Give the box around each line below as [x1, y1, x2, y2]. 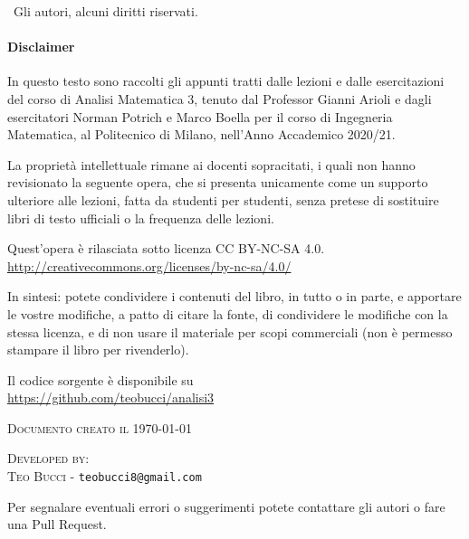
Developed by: [7, 449, 90, 468]
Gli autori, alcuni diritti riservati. [13, 2, 198, 20]
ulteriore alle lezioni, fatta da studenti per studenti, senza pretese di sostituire [7, 190, 439, 209]
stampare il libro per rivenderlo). [7, 340, 189, 359]
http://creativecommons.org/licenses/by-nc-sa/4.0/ [7, 256, 292, 275]
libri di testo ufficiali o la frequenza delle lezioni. [7, 208, 274, 227]
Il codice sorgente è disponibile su [7, 370, 194, 389]
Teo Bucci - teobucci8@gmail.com [7, 467, 202, 486]
